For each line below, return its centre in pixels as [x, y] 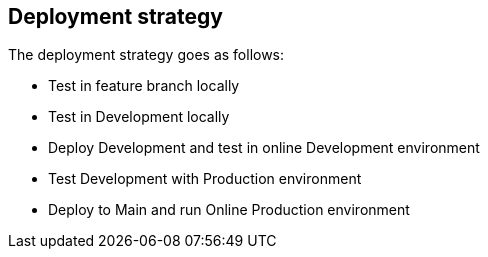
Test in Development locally [139, 117]
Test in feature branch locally [144, 86]
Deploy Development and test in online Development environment [264, 148]
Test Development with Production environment [205, 179]
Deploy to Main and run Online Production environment [229, 210]
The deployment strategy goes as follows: [146, 55]
